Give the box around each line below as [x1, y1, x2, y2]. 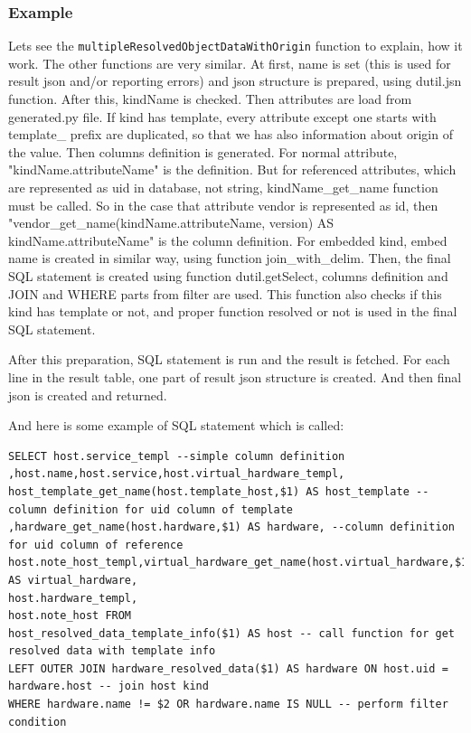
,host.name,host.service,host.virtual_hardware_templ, [8, 467, 345, 481]
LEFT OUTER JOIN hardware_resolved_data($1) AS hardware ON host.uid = [8, 662, 448, 675]
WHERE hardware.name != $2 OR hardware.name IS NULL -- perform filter [8, 698, 448, 711]
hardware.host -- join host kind [8, 680, 209, 693]
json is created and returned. [8, 385, 167, 404]
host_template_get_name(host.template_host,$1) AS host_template [8, 484, 410, 498]
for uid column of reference [8, 538, 184, 551]
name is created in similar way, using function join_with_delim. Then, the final [8, 249, 451, 268]
